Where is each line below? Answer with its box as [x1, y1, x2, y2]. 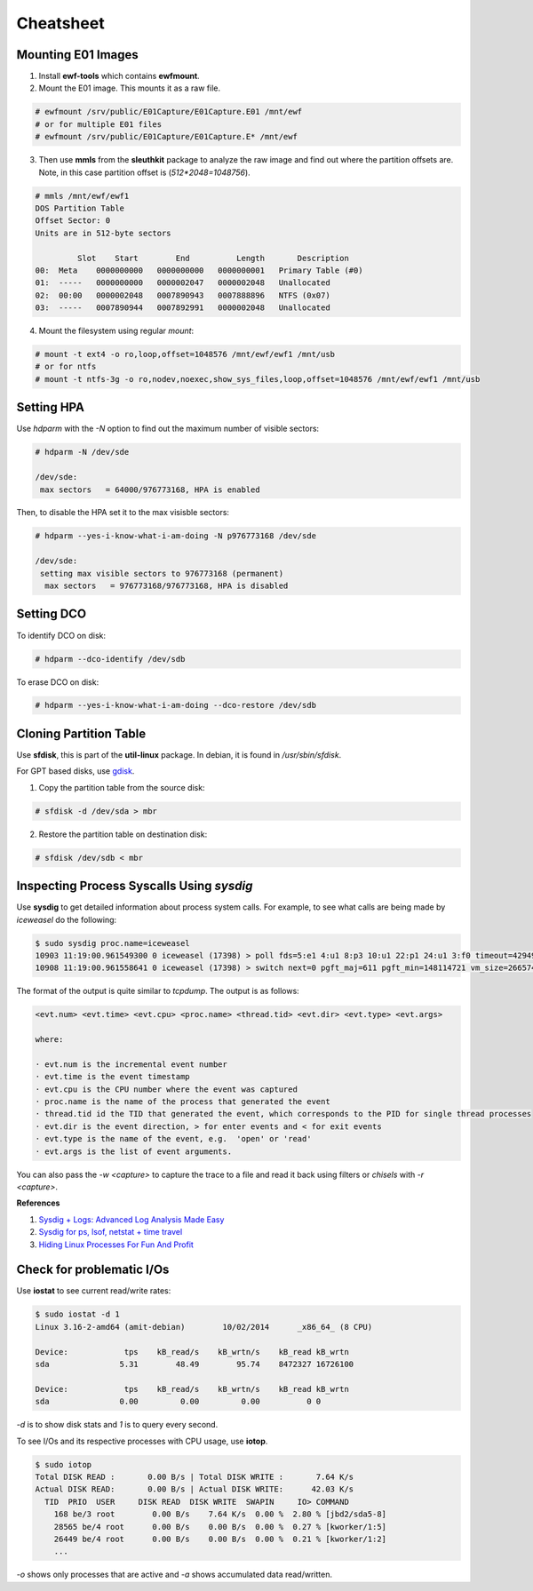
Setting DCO [16, 607, 87, 622]
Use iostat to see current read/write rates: [16, 1285, 171, 1296]
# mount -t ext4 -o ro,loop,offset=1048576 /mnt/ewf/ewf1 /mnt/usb [35, 349, 336, 360]
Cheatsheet [16, 13, 106, 33]
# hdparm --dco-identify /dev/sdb [35, 654, 186, 664]
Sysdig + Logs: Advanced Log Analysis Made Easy [38, 1213, 225, 1225]
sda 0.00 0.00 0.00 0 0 [35, 1396, 322, 1407]
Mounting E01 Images [16, 47, 139, 62]
